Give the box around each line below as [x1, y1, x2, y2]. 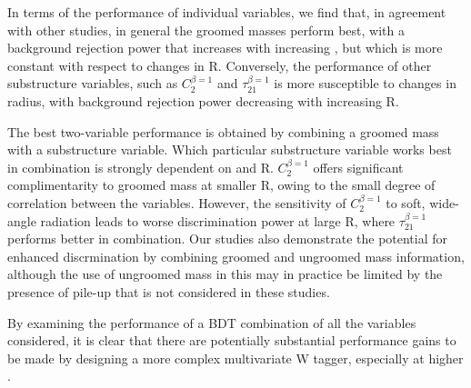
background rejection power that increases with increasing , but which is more [7, 38, 443, 57]
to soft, [386, 193, 426, 212]
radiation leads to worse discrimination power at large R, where [40, 211, 396, 230]
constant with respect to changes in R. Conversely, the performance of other [7, 55, 432, 75]
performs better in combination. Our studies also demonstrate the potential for [7, 229, 448, 248]
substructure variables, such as [7, 74, 178, 93]
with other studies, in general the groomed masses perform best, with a [7, 20, 405, 39]
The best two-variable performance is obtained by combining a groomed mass [7, 122, 439, 141]
